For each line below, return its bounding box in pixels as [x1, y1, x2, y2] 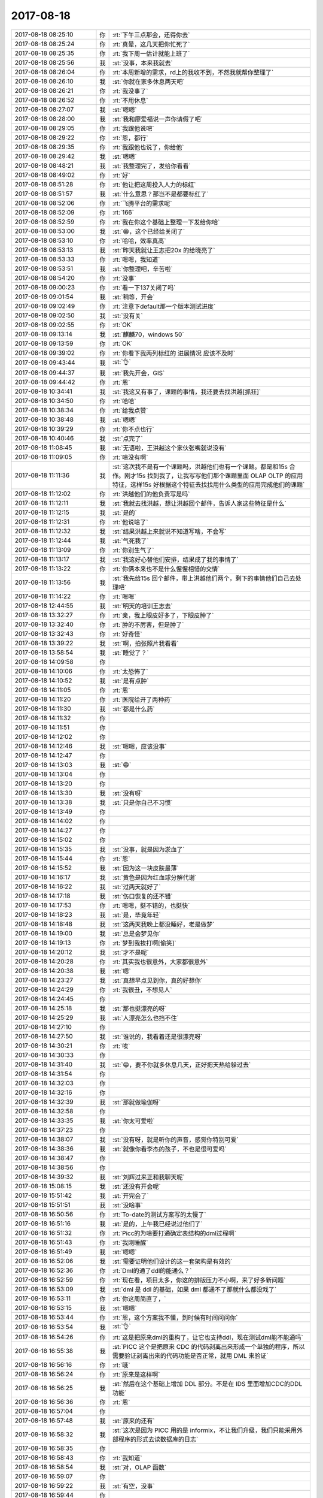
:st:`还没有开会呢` [112, 1182, 161, 1191]
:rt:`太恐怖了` [112, 667, 148, 675]
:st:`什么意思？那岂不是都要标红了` [112, 189, 209, 198]
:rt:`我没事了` [112, 87, 148, 95]
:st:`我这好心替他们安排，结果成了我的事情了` [112, 555, 239, 563]
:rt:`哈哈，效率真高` [112, 237, 166, 245]
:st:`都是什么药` [112, 705, 156, 713]
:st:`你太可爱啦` [112, 1116, 156, 1125]
